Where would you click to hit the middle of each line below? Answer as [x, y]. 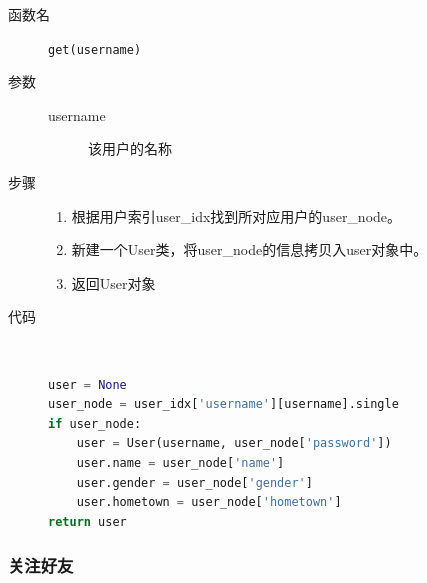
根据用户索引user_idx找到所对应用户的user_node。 [236, 215]
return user [87, 521]
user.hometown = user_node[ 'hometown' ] [209, 502]
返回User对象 [113, 282]
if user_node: [95, 423]
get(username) [95, 49]
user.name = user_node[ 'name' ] [180, 462]
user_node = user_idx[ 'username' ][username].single [223, 404]
